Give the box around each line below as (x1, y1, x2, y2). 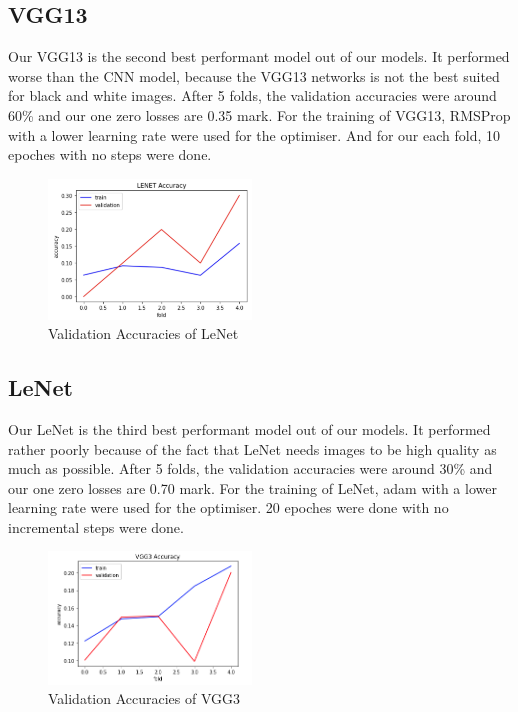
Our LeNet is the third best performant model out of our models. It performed (8, 418, 491, 439)
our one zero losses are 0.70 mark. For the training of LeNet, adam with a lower (8, 477, 497, 498)
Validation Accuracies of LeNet (48, 323, 239, 344)
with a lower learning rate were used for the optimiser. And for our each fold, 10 (8, 124, 501, 145)
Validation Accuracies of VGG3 (48, 688, 241, 709)
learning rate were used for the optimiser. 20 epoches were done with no (8, 497, 449, 518)
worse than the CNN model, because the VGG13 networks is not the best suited (8, 65, 500, 86)
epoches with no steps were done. (8, 144, 212, 165)
